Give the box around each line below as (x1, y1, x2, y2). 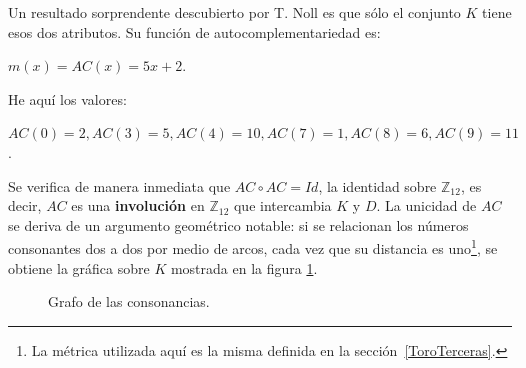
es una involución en (71, 195, 205, 216)
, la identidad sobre (318, 175, 437, 196)
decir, (8, 195, 42, 216)
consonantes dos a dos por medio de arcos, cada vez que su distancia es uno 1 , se (8, 235, 498, 258)
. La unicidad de (376, 195, 477, 216)
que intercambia (233, 195, 332, 216)
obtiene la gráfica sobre (8, 257, 150, 278)
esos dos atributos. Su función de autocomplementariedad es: (8, 21, 381, 42)
